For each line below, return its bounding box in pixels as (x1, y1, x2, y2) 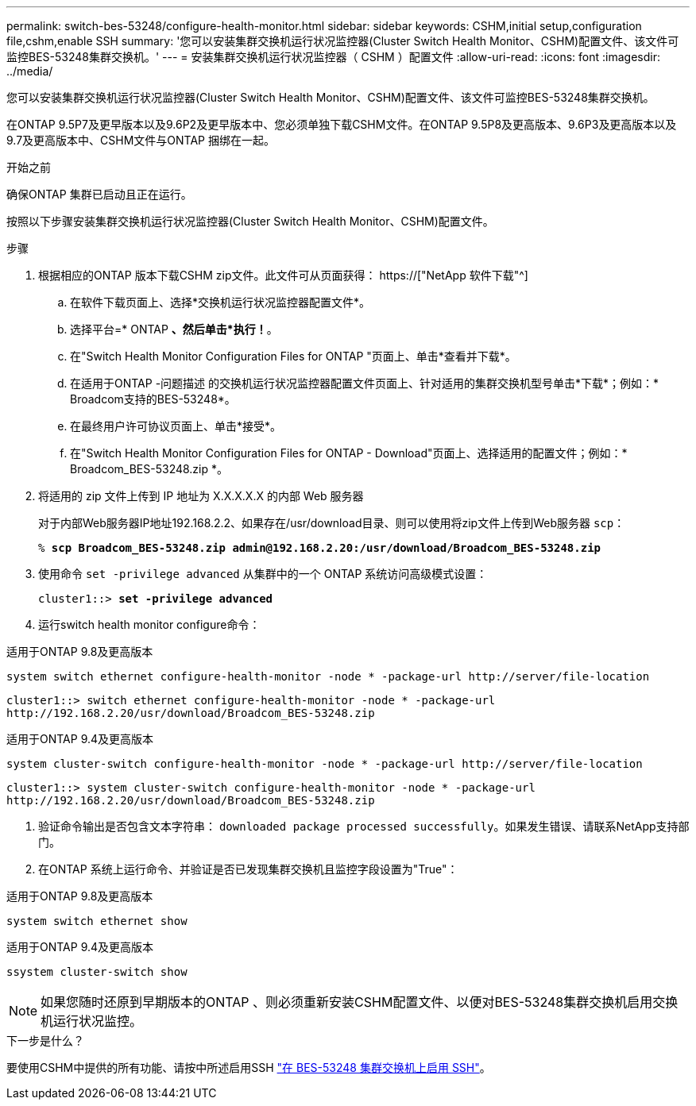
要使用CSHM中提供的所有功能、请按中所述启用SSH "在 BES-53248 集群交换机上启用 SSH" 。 (6, 1061, 491, 1074)
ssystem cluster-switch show (6, 965, 188, 978)
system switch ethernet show (6, 915, 188, 927)
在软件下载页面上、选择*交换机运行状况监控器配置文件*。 (70, 295, 371, 309)
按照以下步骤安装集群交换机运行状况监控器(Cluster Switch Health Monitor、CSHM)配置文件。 (6, 214, 494, 228)
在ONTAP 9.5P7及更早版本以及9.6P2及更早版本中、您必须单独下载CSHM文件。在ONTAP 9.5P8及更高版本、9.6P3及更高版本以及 (6, 118, 677, 131)
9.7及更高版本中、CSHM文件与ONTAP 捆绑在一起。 (6, 133, 275, 147)
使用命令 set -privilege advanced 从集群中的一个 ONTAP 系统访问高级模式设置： (38, 567, 488, 580)
